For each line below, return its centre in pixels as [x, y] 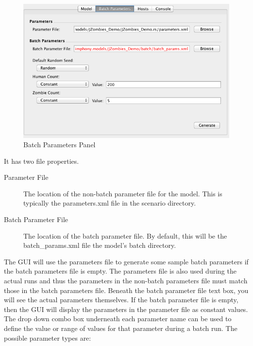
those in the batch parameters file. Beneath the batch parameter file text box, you [126, 290]
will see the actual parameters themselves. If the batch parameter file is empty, [121, 300]
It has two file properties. [42, 161]
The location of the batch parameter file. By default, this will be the [125, 235]
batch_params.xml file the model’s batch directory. [100, 245]
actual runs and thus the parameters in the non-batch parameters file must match [126, 281]
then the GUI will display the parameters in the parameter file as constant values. [126, 309]
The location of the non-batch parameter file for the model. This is [123, 193]
